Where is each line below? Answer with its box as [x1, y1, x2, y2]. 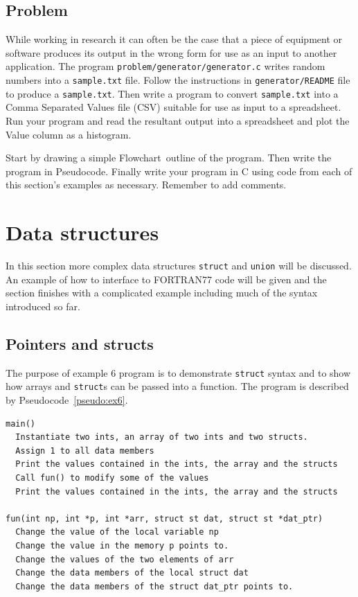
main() [6, 418, 35, 429]
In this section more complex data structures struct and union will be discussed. [6, 258, 352, 273]
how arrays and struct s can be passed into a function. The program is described [6, 379, 349, 393]
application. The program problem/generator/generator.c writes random [6, 59, 325, 73]
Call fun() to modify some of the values [15, 472, 209, 483]
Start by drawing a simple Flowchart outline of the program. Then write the [6, 150, 332, 165]
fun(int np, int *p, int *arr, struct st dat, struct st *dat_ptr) [6, 513, 323, 524]
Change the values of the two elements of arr [15, 554, 234, 564]
